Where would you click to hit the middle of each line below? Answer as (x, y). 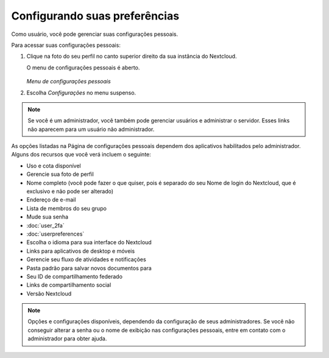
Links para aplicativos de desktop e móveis (81, 251)
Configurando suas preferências (95, 16)
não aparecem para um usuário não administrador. (91, 129)
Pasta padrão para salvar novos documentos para (89, 268)
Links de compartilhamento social (69, 285)
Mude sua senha (48, 217)
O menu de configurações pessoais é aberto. (83, 68)
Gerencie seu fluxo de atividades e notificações (86, 259)
